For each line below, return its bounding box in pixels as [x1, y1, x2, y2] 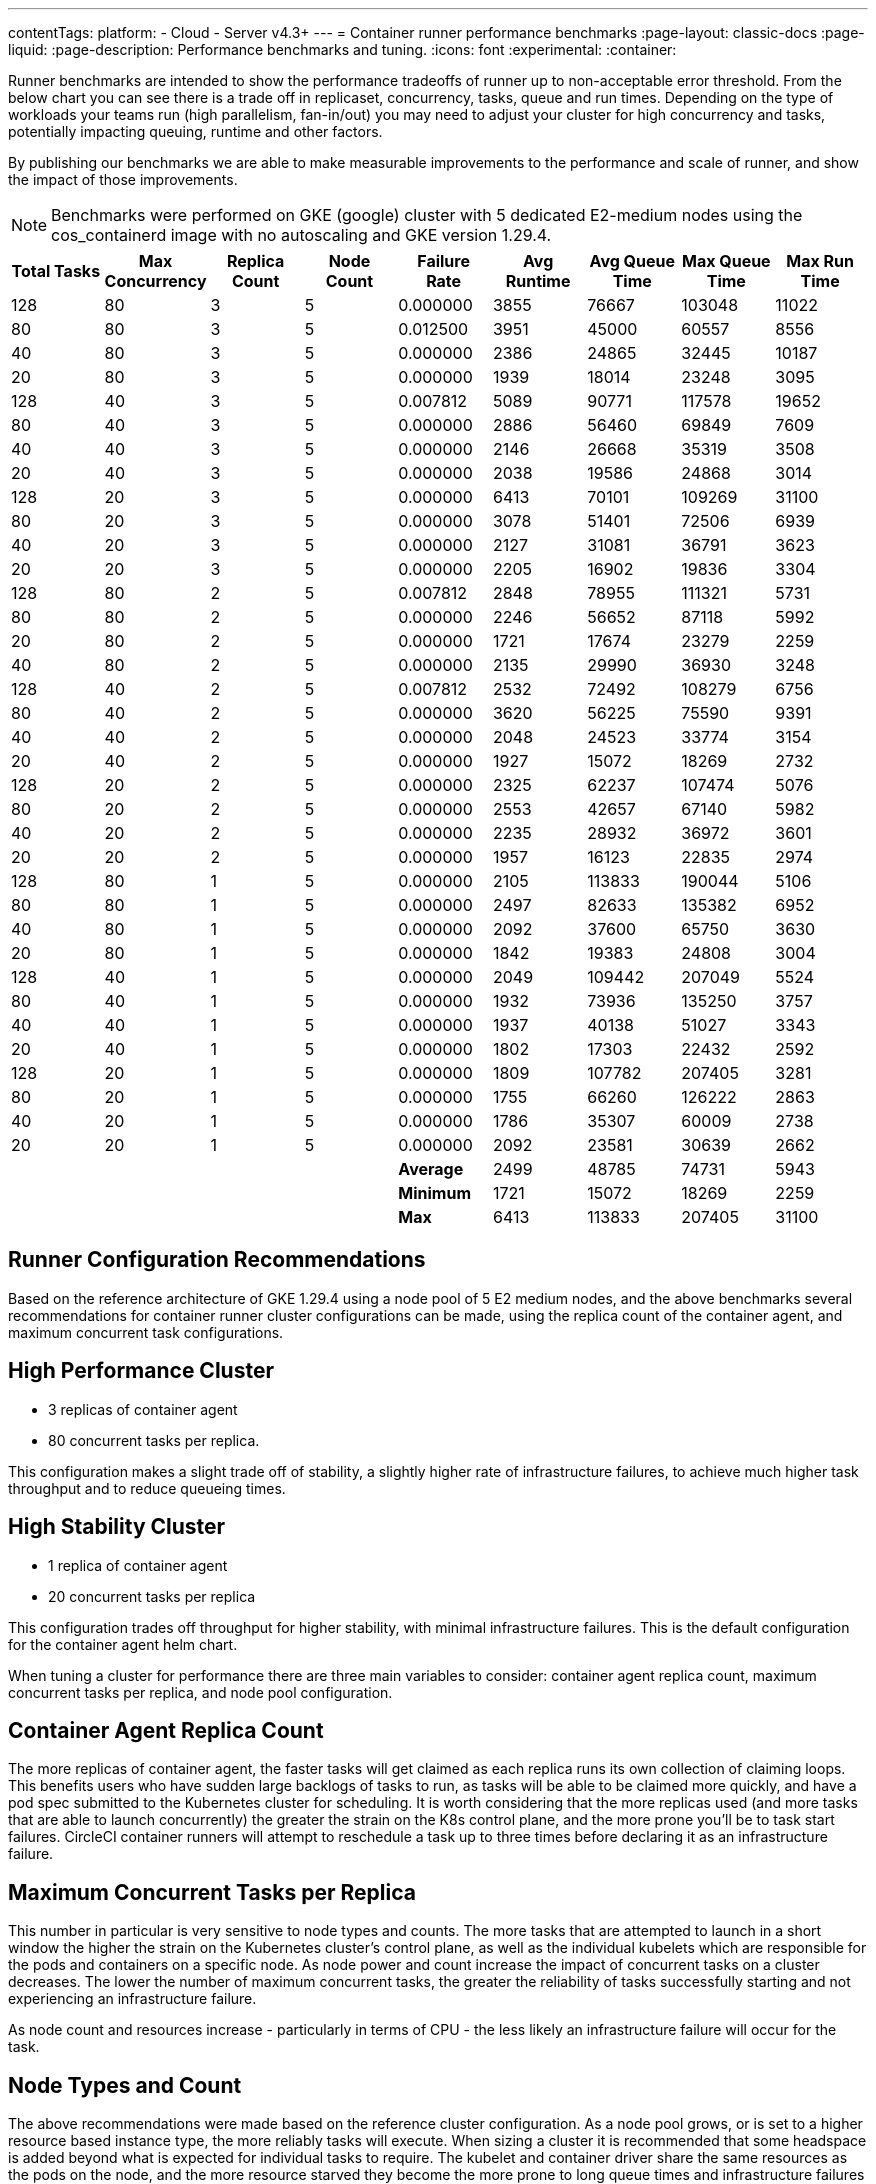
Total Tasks [11, 261, 101, 281]
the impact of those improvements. [8, 171, 238, 188]
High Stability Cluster [8, 1514, 226, 1540]
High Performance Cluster [8, 1358, 274, 1384]
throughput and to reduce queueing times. [8, 1479, 286, 1497]
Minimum [398, 1183, 471, 1203]
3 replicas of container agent [48, 1400, 238, 1418]
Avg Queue [589, 251, 676, 271]
